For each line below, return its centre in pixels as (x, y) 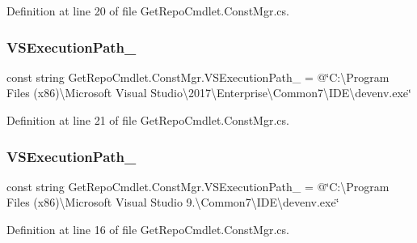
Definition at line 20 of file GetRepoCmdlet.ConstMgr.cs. (148, 11)
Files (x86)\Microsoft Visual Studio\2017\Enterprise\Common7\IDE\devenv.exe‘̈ (209, 93)
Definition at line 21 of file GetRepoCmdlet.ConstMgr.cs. (148, 120)
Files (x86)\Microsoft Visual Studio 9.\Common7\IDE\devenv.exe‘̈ (173, 202)
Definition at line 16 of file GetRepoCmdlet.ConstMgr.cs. (148, 229)
